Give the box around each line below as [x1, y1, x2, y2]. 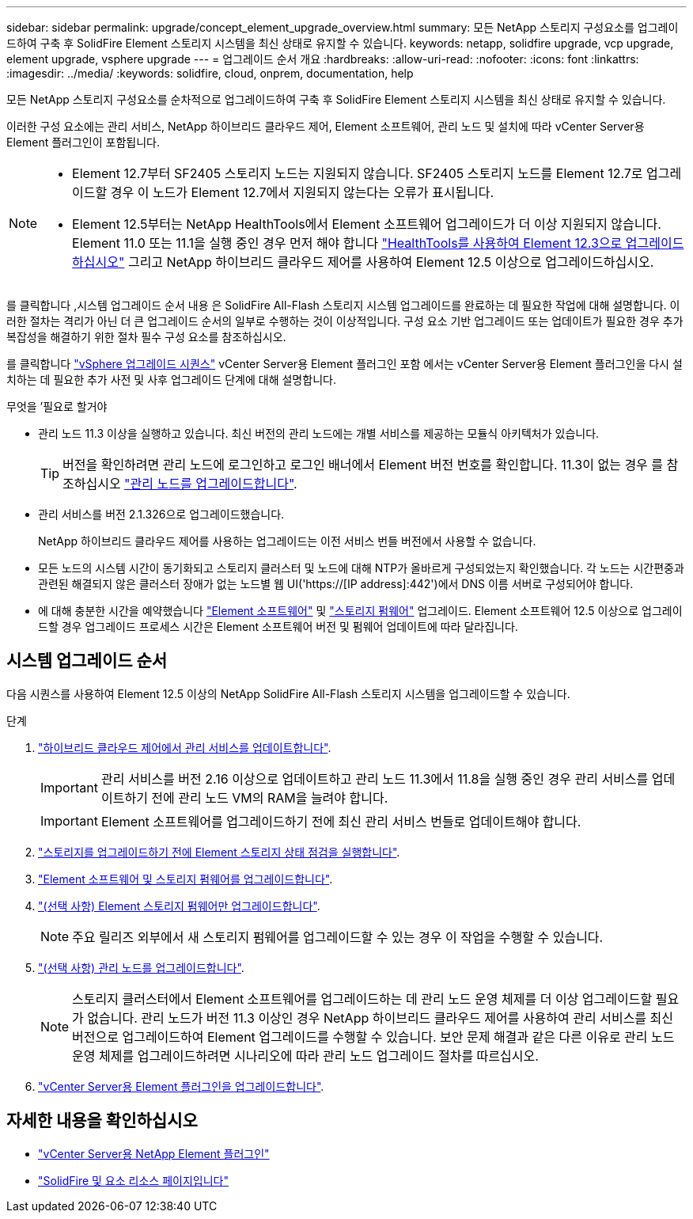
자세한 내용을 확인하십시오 [6, 1111, 198, 1131]
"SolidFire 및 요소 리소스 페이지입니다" [38, 1173, 229, 1187]
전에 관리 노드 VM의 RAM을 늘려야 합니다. [151, 789, 388, 806]
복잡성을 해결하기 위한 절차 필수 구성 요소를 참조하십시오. [6, 330, 286, 344]
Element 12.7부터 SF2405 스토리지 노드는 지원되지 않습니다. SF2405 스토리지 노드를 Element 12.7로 [72, 165, 643, 181]
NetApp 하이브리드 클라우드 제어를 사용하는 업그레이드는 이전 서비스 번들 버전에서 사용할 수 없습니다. [38, 534, 536, 548]
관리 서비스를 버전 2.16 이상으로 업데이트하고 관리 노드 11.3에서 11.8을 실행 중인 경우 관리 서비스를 [100, 770, 649, 787]
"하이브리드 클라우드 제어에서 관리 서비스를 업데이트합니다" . [38, 740, 331, 754]
